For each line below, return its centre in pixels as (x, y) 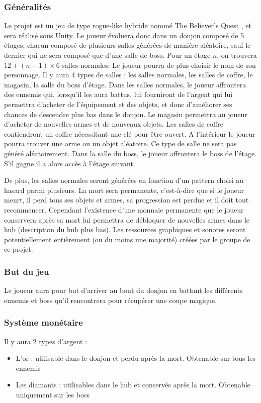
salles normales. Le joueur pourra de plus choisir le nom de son (159, 65)
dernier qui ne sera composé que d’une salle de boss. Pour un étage (107, 55)
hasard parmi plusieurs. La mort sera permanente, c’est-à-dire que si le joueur (124, 190)
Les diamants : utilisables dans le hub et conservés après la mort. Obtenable (133, 385)
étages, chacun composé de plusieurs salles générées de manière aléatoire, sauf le (127, 45)
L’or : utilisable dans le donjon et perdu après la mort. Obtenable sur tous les (136, 358)
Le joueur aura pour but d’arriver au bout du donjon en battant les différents (123, 290)
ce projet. (19, 249)
